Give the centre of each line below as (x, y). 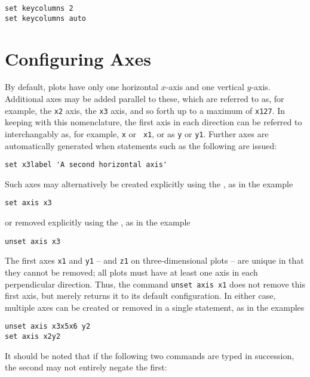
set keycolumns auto (46, 18)
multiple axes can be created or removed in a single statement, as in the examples (155, 307)
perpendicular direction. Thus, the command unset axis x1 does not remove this (155, 284)
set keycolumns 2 (39, 8)
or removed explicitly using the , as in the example (98, 222)
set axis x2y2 (33, 337)
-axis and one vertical (205, 87)
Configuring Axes (78, 58)
